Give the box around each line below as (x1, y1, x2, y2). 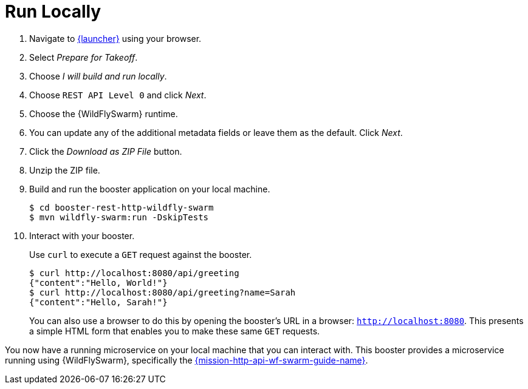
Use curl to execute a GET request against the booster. (29, 249, 252, 260)
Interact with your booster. (29, 230, 135, 241)
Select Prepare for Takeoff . (29, 52, 138, 63)
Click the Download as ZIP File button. (29, 146, 182, 157)
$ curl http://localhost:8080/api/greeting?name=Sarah (29, 287, 296, 297)
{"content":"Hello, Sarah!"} (29, 297, 168, 307)
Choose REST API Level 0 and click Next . (29, 89, 207, 100)
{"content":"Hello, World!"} (29, 277, 168, 288)
